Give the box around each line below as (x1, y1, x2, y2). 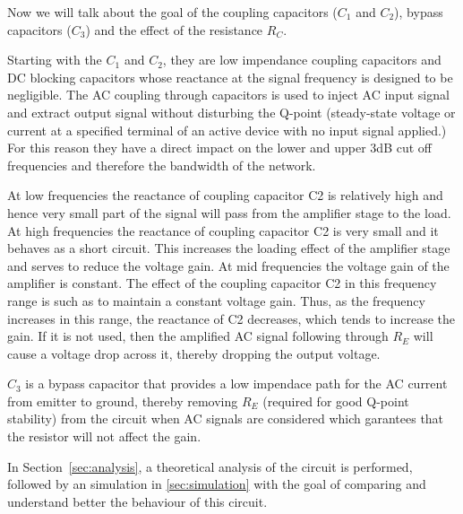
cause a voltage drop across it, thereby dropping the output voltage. (7, 344, 381, 362)
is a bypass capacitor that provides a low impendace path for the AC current (25, 374, 448, 393)
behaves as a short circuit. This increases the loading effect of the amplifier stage (7, 239, 450, 257)
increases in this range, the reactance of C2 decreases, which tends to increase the (7, 309, 455, 327)
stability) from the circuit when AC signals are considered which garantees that (7, 409, 444, 428)
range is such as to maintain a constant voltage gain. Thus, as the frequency (7, 291, 425, 309)
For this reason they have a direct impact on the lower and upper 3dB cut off (7, 138, 432, 157)
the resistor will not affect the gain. (7, 427, 201, 446)
